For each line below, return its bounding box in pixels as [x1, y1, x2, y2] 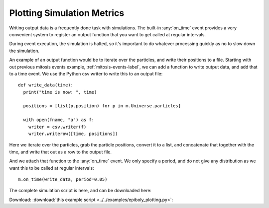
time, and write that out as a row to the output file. [9, 149, 112, 155]
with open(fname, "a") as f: [23, 117, 95, 123]
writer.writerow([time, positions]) [28, 131, 118, 137]
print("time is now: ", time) [23, 89, 97, 95]
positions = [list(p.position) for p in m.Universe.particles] [23, 103, 181, 109]
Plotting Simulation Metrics [9, 7, 125, 18]
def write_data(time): [18, 82, 74, 88]
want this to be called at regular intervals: [9, 165, 94, 171]
